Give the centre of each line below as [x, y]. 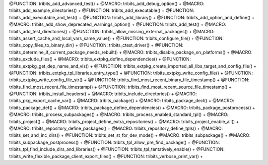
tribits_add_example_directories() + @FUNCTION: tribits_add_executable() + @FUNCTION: [102, 10]
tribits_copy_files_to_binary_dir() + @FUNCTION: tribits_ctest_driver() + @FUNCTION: [96, 45]
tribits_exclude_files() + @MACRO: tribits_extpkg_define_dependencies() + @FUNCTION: [100, 59]
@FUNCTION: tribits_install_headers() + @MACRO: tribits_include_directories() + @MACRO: [103, 94]
